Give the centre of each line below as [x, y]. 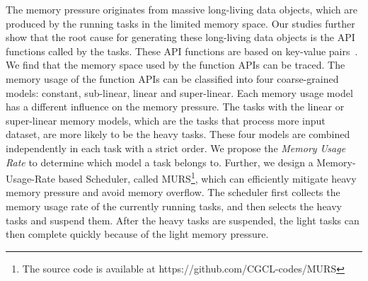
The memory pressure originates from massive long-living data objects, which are [182, 9]
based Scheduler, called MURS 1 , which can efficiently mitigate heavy [207, 177]
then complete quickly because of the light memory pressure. [137, 234]
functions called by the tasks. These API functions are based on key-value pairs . [182, 51]
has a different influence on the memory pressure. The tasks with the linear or [175, 107]
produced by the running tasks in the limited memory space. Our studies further [180, 23]
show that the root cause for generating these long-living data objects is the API [180, 37]
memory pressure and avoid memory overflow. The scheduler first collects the [173, 192]
